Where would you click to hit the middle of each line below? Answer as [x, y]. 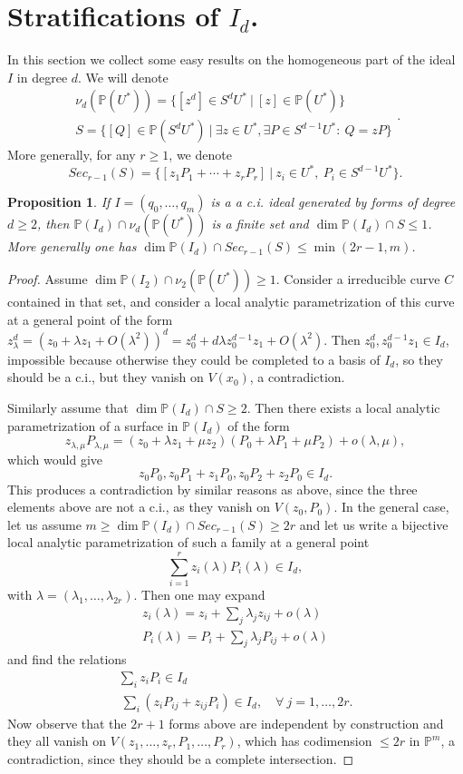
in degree [42, 77]
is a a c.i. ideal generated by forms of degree [333, 202]
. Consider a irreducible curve [358, 279]
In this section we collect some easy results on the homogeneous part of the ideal [231, 59]
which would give [55, 459]
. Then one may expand [199, 595]
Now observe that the [67, 723]
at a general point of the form [90, 319]
